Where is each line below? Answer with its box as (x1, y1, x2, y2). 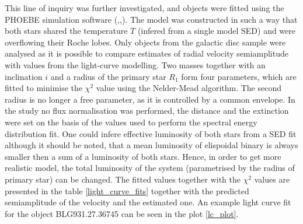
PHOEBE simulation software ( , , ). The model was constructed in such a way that (5, 13, 298, 25)
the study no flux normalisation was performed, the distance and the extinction (5, 104, 289, 117)
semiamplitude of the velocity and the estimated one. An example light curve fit (5, 196, 291, 208)
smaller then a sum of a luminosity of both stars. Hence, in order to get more (5, 150, 281, 162)
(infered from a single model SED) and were (137, 24, 295, 37)
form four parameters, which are (181, 70, 297, 82)
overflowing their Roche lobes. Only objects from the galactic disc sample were (5, 36, 286, 48)
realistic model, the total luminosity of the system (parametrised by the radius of (5, 162, 295, 174)
